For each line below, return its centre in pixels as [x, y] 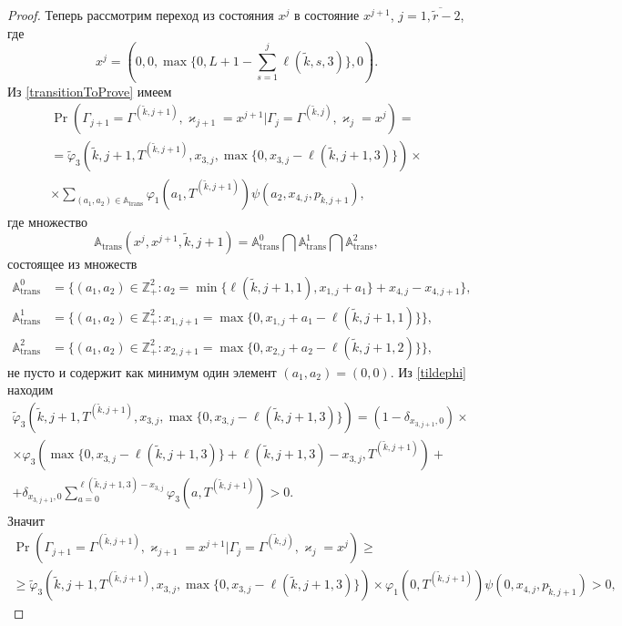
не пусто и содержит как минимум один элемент [142, 371]
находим [31, 390]
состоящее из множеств [72, 264]
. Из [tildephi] [428, 371]
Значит [26, 520]
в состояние [326, 15]
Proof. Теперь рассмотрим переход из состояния [141, 15]
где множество [47, 221]
